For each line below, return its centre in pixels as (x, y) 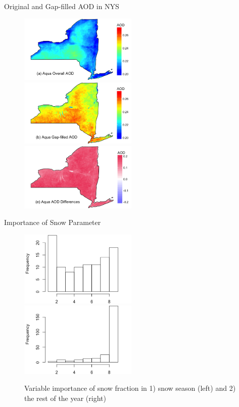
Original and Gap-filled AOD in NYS (62, 6)
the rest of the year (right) (65, 398)
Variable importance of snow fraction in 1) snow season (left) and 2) (130, 388)
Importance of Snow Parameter (53, 222)
